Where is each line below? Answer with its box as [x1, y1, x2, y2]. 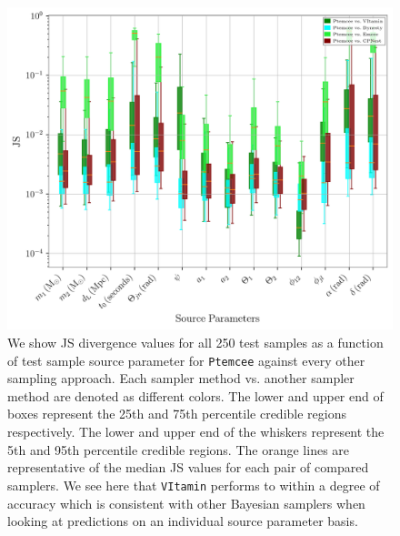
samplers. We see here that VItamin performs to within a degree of [7, 475, 380, 494]
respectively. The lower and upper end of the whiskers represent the [7, 422, 385, 441]
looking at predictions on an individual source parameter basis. [7, 511, 358, 531]
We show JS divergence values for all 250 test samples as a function [7, 333, 384, 352]
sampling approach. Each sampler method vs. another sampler [7, 369, 355, 388]
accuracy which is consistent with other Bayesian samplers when [7, 493, 365, 512]
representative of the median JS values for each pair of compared [7, 458, 369, 477]
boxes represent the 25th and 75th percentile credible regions [7, 404, 346, 423]
